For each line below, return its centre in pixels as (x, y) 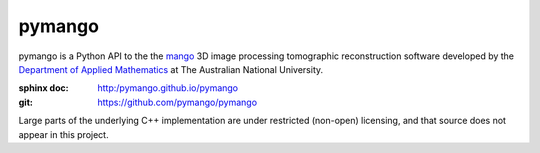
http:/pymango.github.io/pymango (168, 88)
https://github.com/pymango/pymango (177, 102)
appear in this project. (63, 134)
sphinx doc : (43, 88)
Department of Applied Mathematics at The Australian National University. (171, 69)
